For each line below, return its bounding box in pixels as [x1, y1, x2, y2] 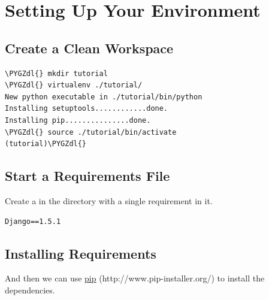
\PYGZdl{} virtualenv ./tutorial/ [5, 81, 143, 90]
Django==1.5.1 [5, 217, 61, 226]
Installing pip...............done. [5, 116, 151, 125]
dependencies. [5, 283, 55, 296]
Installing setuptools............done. [5, 104, 168, 113]
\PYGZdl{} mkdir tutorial [5, 69, 108, 78]
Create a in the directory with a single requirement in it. [5, 194, 213, 207]
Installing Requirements [5, 244, 156, 262]
